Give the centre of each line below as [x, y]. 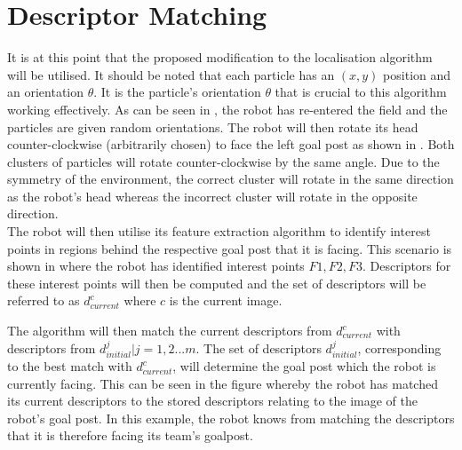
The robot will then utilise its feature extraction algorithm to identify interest [219, 231]
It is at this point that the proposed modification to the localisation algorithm [220, 57]
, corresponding [399, 347]
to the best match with [70, 366]
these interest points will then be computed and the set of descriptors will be [217, 283]
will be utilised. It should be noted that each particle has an [171, 74]
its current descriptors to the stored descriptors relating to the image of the [212, 401]
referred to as [44, 300]
